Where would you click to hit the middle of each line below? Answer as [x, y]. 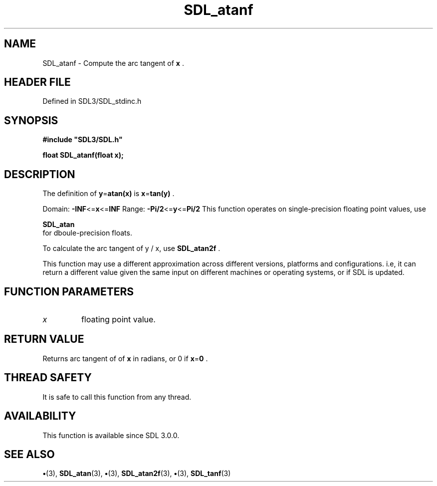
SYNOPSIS [31, 120]
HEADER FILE [37, 82]
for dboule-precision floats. [87, 233]
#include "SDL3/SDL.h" [83, 140]
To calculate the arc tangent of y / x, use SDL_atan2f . [131, 248]
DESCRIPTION [40, 174]
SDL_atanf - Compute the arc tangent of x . [113, 63]
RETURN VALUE [44, 339]
